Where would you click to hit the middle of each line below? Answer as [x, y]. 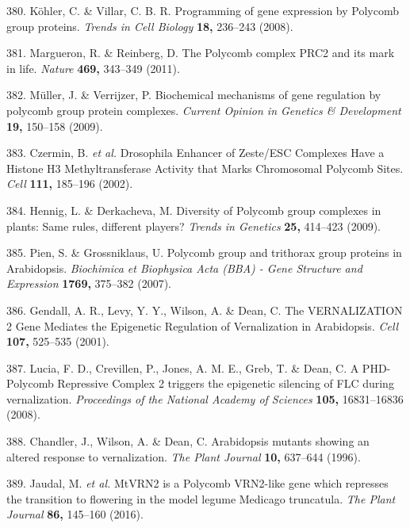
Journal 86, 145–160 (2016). [75, 514]
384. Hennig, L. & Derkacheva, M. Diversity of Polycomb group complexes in [194, 210]
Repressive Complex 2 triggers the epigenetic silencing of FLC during [226, 383]
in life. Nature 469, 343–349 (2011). [93, 68]
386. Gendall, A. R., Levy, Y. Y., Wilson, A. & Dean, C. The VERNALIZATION [205, 310]
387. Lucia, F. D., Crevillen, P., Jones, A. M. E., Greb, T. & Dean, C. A [183, 367]
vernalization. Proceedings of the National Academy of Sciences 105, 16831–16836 [205, 398]
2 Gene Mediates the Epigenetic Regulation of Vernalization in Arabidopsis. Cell [203, 325]
